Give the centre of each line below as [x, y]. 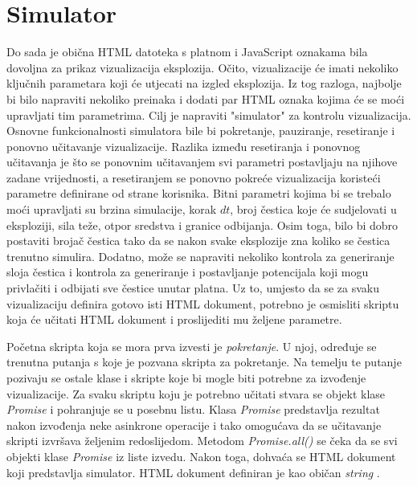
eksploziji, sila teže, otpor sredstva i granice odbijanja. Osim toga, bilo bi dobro [202, 225]
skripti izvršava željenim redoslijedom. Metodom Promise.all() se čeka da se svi [202, 441]
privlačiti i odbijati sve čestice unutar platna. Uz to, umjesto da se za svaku [193, 288]
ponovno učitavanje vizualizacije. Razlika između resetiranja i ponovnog [184, 146]
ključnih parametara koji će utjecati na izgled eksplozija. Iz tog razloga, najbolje [204, 83]
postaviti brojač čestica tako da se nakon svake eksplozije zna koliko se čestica [198, 241]
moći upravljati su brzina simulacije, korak [112, 209]
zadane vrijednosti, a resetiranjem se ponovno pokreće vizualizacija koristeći [194, 177]
